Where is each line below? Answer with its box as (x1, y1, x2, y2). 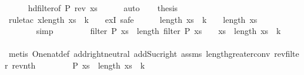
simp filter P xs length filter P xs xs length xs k (36, 25, 281, 37)
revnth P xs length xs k (12, 59, 145, 71)
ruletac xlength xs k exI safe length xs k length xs (8, 13, 258, 25)
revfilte (274, 47, 299, 60)
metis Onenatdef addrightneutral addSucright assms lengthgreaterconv (8, 47, 270, 60)
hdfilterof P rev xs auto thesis (28, 2, 178, 13)
